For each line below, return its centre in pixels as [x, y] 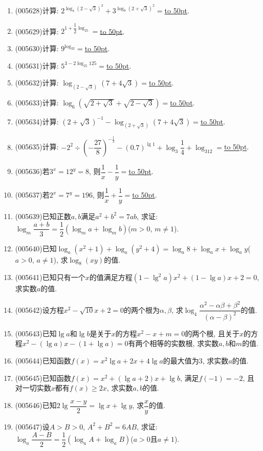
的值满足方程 [111, 277]
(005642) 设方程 [39, 309]
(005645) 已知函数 [43, 378]
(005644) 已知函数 [43, 361]
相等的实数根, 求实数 [184, 343]
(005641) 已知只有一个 [50, 277]
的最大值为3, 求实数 [196, 361]
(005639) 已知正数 [43, 216]
